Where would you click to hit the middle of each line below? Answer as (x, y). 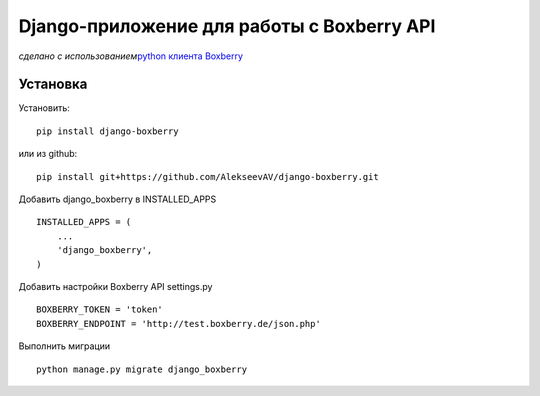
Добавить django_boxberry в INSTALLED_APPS (117, 199)
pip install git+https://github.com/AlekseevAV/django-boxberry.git (207, 176)
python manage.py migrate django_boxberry (142, 369)
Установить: (44, 108)
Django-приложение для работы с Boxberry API (227, 26)
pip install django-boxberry (107, 131)
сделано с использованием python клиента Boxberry (131, 56)
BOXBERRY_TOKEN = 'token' (100, 309)
